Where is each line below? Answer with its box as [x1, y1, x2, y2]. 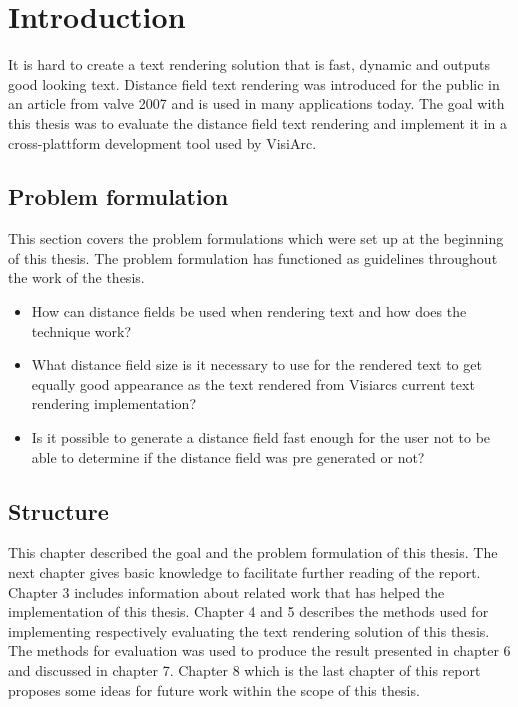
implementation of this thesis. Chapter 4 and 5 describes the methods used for [8, 601, 489, 622]
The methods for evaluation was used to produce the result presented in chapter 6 [8, 640, 511, 661]
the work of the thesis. [8, 267, 145, 288]
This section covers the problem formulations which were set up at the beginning [8, 228, 504, 249]
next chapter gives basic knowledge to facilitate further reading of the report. [8, 562, 481, 583]
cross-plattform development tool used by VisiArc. [8, 132, 317, 153]
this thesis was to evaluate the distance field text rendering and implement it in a [8, 112, 507, 133]
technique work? [31, 320, 132, 341]
